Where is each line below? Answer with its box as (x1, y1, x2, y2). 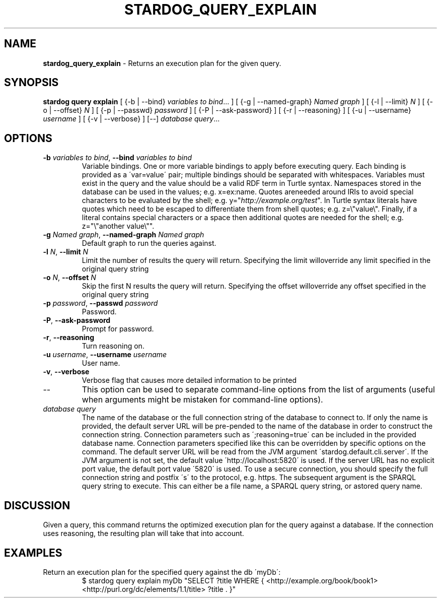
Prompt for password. (82, 324, 154, 333)
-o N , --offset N (43, 273, 96, 282)
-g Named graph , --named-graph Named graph (43, 230, 204, 239)
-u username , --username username (43, 350, 167, 359)
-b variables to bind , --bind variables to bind (43, 153, 192, 162)
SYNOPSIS (4, 76, 59, 89)
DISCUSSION (4, 499, 70, 512)
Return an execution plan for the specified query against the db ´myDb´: (43, 567, 281, 576)
